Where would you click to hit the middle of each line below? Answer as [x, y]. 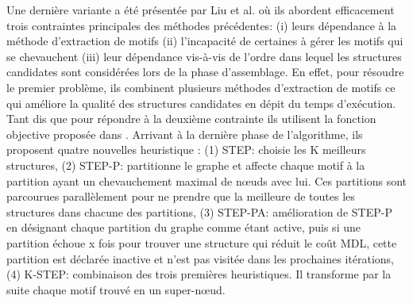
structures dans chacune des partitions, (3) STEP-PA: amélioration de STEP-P [199, 211]
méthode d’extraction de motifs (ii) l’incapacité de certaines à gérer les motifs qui [205, 41]
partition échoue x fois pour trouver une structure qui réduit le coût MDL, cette [202, 242]
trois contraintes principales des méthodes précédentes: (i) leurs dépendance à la [202, 25]
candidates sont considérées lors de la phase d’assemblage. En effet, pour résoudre [205, 72]
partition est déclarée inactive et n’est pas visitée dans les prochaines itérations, [201, 258]
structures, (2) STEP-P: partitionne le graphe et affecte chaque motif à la [186, 165]
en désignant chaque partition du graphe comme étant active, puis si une [183, 227]
